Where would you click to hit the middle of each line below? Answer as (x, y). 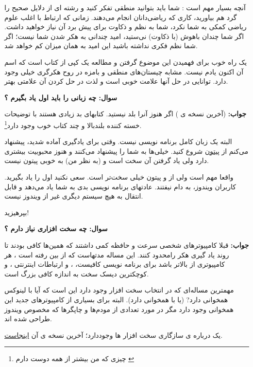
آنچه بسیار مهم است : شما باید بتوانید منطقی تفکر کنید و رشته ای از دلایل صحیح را (125, 7)
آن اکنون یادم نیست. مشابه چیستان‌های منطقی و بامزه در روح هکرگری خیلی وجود (124, 71)
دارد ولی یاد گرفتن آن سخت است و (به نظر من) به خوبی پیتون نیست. (107, 160)
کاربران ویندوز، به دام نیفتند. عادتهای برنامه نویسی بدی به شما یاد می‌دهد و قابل (120, 186)
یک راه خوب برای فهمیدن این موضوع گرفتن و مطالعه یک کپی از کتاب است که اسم (126, 62)
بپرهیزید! (17, 212)
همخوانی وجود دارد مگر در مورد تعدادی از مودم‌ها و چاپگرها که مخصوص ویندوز (119, 309)
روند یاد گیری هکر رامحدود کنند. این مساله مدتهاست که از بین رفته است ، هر (117, 254)
